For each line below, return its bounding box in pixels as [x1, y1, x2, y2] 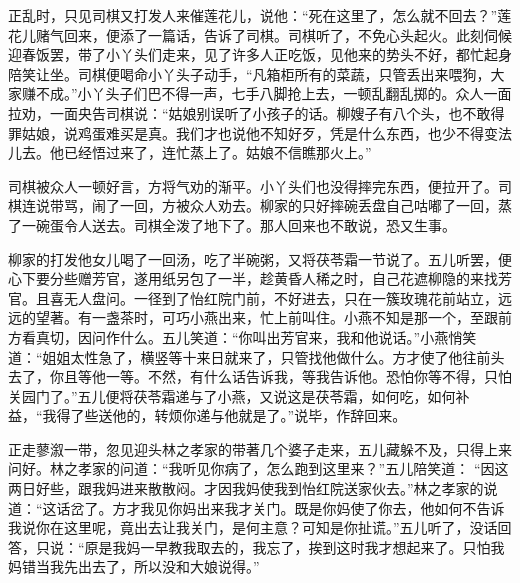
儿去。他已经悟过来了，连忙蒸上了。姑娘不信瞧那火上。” [8, 142, 372, 163]
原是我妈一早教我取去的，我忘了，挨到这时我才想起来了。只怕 [84, 536, 491, 557]
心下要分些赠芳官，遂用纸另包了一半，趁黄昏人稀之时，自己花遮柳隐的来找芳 [8, 268, 512, 289]
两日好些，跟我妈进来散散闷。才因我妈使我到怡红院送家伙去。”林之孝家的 [8, 478, 484, 499]
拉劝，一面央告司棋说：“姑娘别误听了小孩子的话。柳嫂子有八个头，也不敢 [8, 102, 491, 123]
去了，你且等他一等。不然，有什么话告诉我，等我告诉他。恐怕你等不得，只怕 [8, 366, 512, 387]
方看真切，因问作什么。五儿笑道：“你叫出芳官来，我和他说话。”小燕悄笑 [8, 326, 477, 347]
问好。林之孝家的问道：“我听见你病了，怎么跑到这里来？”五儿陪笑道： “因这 [8, 458, 509, 479]
